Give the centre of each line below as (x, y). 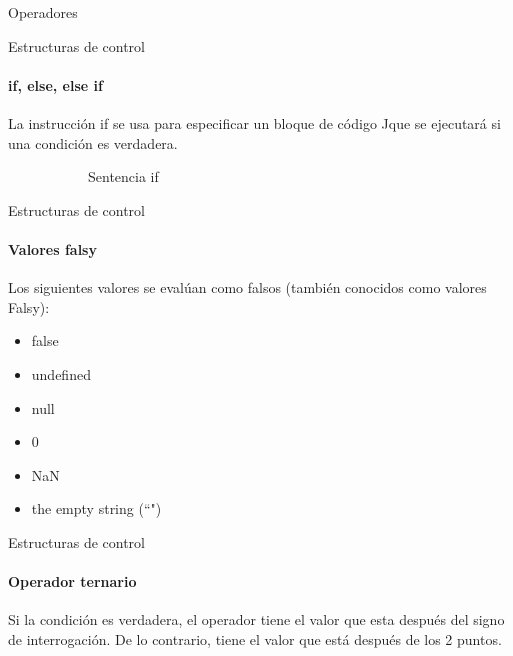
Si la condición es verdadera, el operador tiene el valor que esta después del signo (256, 619)
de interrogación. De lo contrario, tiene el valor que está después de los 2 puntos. (255, 638)
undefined (61, 373)
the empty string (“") (96, 508)
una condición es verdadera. (93, 142)
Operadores (43, 12)
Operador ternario (72, 581)
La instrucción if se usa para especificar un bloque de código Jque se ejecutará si (254, 122)
